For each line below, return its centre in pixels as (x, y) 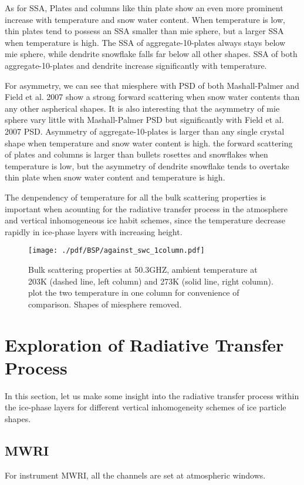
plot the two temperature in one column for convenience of (134, 292)
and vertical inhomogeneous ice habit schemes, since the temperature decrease (145, 220)
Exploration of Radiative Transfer (144, 344)
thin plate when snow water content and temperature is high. (115, 177)
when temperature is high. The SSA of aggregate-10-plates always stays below (145, 42)
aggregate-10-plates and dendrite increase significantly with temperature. (136, 65)
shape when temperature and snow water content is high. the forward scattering (149, 143)
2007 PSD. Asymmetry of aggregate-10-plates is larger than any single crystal (145, 131)
